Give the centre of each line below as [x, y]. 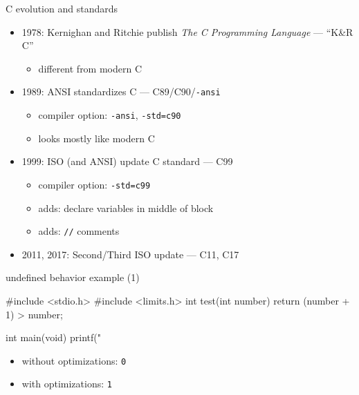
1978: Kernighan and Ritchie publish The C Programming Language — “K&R [187, 31]
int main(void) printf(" [53, 337]
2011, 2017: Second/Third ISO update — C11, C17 [130, 254]
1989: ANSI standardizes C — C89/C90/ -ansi [121, 91]
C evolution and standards [62, 8]
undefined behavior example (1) [73, 277]
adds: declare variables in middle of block [126, 208]
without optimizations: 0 [74, 360]
